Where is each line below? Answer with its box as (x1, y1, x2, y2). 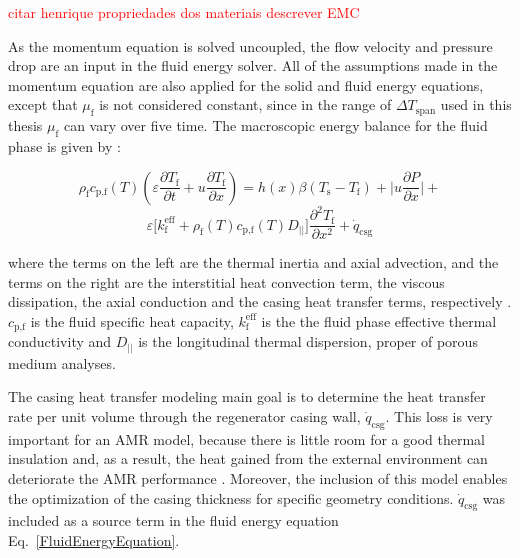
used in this (440, 94, 512, 115)
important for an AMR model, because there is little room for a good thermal (8, 428, 485, 449)
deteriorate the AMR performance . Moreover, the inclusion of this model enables (8, 468, 508, 489)
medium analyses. (8, 352, 116, 373)
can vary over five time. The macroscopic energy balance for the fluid (63, 115, 488, 136)
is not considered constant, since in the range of (99, 94, 392, 115)
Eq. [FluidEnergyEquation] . (8, 530, 180, 551)
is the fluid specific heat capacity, (30, 310, 234, 331)
